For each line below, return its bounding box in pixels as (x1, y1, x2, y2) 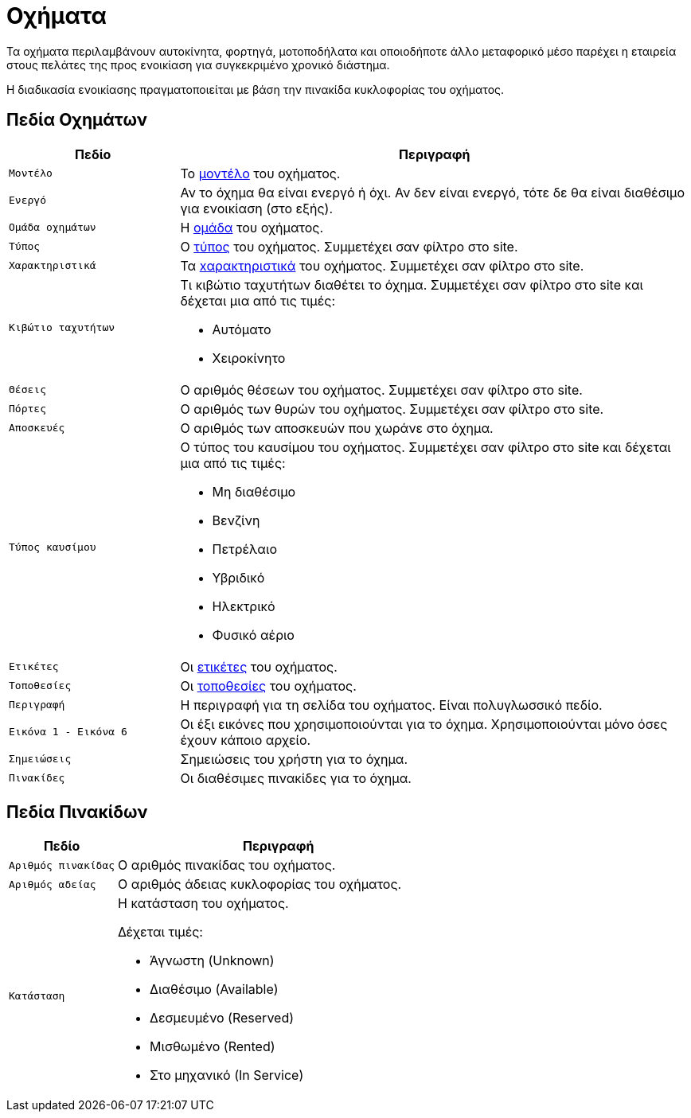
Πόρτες (9, 403, 46, 415)
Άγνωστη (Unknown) (150, 952, 275, 969)
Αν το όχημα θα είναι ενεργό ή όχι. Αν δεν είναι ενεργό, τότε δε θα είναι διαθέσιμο (180, 184, 685, 201)
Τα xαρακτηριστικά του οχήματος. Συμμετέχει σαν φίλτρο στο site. (180, 257, 584, 274)
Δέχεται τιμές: (118, 924, 203, 941)
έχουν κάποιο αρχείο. (180, 731, 311, 748)
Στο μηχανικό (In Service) (150, 1067, 304, 1084)
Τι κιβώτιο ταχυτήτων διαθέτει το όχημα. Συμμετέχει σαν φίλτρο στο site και (180, 276, 643, 293)
